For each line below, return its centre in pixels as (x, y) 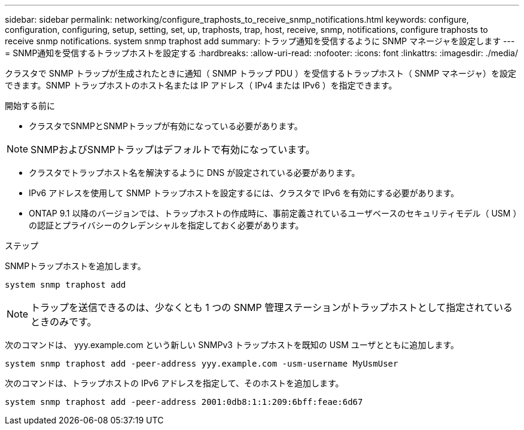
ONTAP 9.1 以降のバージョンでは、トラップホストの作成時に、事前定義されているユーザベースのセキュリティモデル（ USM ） (273, 213)
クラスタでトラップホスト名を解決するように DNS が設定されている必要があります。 (194, 173)
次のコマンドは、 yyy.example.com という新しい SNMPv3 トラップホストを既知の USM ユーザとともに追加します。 (232, 345)
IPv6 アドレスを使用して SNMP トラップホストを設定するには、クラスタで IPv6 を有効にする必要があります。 (244, 193)
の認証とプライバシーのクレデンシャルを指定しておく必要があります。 (166, 225)
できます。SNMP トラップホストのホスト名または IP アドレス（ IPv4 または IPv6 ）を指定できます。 (201, 85)
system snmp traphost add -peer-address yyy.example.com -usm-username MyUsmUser (202, 364)
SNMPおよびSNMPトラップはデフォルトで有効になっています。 (173, 150)
